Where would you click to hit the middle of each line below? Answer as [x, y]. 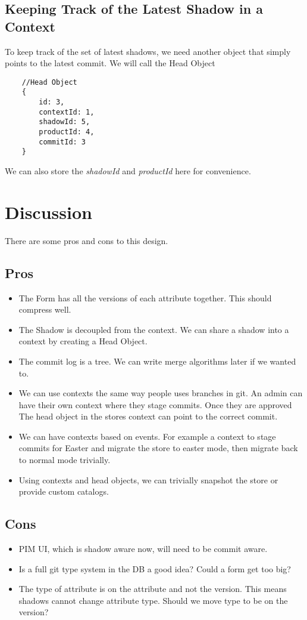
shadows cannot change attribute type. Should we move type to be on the [153, 600]
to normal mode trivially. [65, 460]
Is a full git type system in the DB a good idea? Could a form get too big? [155, 568]
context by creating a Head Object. [83, 341]
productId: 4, [67, 132]
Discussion [48, 212]
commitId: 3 [62, 142]
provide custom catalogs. [64, 491]
